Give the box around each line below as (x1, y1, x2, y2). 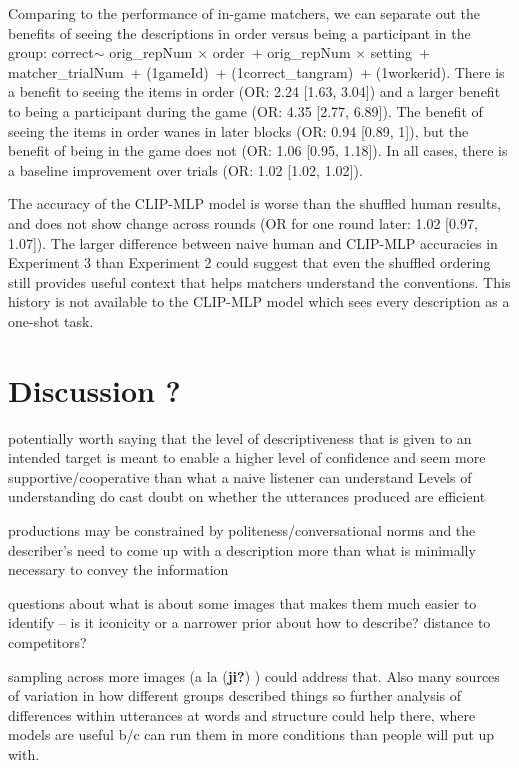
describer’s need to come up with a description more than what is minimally (8, 539, 476, 560)
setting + (370, 42, 430, 63)
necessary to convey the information (8, 559, 229, 580)
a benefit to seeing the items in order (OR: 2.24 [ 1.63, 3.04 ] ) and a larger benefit (8, 81, 501, 102)
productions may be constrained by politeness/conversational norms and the (8, 520, 476, 540)
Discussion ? (8, 369, 181, 410)
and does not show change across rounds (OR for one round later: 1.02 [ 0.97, (8, 212, 478, 233)
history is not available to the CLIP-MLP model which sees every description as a (8, 291, 510, 312)
